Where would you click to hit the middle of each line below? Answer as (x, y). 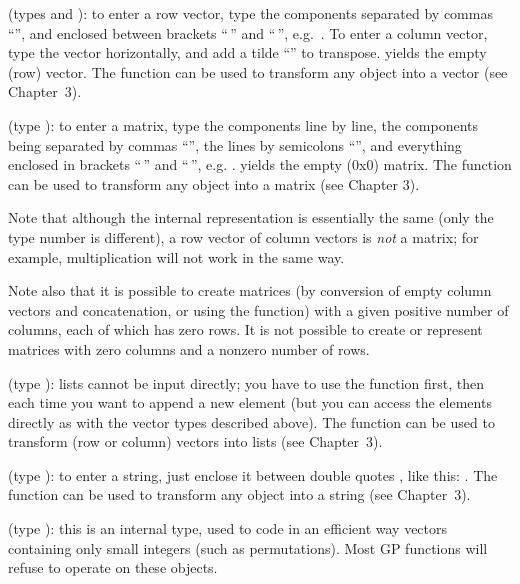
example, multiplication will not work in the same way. (176, 256)
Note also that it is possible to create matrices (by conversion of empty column (250, 290)
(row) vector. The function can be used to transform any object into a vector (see (258, 71)
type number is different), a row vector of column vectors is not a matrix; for (243, 236)
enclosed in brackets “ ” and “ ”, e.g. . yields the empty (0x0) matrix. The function (260, 164)
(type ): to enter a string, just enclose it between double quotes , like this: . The (253, 474)
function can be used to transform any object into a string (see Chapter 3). (239, 494)
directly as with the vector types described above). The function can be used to (251, 421)
